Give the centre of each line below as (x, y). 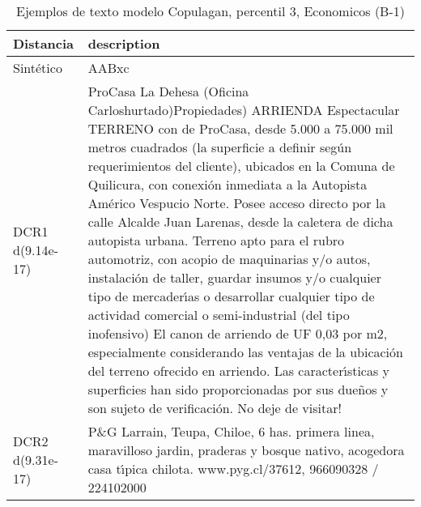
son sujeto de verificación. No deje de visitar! (215, 408)
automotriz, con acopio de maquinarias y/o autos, (229, 259)
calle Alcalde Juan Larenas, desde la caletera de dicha (240, 222)
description (124, 43)
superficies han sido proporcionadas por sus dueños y (238, 389)
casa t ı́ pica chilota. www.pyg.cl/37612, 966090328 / (233, 469)
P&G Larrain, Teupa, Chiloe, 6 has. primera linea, (231, 431)
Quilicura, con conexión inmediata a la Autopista (228, 184)
